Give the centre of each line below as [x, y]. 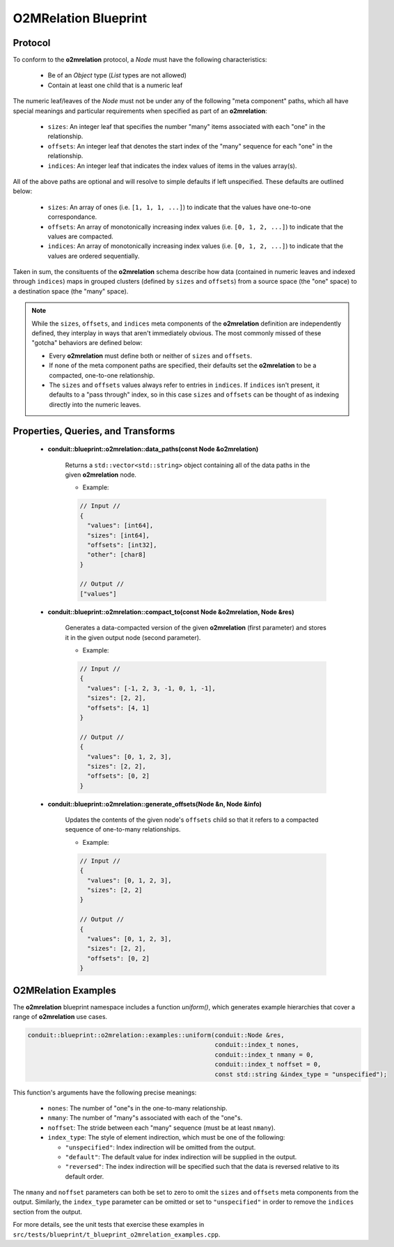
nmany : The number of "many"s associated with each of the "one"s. [145, 1118]
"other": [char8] [117, 555]
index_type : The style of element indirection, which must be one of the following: [166, 1138]
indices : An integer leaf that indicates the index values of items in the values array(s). [172, 166]
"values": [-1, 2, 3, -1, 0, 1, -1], [151, 688]
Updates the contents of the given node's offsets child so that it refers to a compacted [192, 820]
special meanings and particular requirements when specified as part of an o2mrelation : [140, 111]
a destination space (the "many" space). [71, 291]
